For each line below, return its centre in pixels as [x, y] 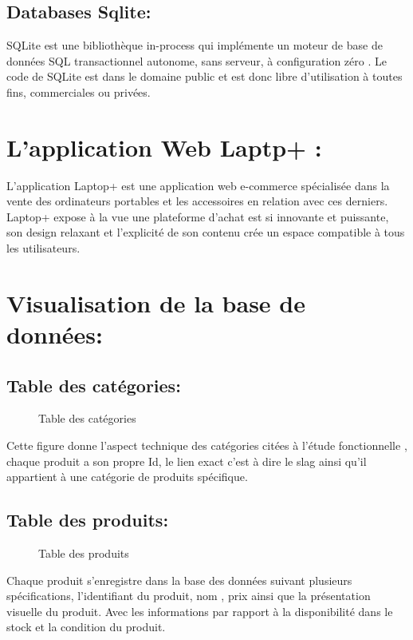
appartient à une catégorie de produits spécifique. [127, 477]
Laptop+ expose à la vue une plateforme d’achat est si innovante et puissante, [198, 216]
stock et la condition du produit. [86, 627]
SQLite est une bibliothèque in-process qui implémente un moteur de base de [195, 45]
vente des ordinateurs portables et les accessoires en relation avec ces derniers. [197, 201]
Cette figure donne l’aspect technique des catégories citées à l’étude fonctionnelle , [207, 445]
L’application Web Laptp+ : [164, 147]
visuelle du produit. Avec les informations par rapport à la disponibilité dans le [200, 611]
